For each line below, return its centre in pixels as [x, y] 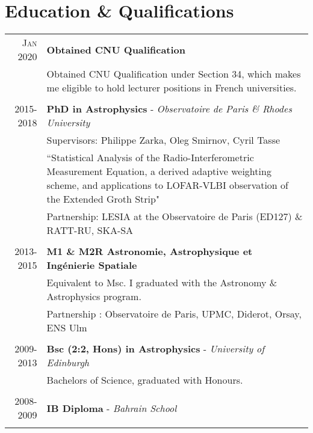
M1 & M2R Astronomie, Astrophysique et [150, 251]
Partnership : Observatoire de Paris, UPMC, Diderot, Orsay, [174, 314]
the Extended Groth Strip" [103, 199]
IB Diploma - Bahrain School [112, 408]
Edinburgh [68, 363]
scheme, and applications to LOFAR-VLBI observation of [167, 185]
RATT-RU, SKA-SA [90, 230]
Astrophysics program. [94, 296]
